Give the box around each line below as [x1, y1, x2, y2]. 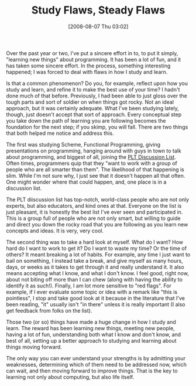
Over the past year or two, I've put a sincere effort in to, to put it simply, [6, 49, 178, 56]
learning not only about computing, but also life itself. [6, 373, 135, 380]
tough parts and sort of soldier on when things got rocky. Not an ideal [6, 98, 174, 106]
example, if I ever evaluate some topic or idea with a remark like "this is [6, 288, 177, 295]
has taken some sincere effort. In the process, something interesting [6, 62, 171, 69]
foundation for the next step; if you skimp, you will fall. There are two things [6, 123, 188, 130]
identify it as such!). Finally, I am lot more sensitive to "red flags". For [6, 282, 171, 289]
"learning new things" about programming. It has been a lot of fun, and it [6, 56, 181, 63]
